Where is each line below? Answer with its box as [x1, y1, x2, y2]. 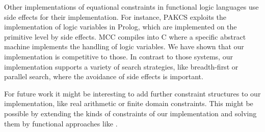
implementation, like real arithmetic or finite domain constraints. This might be [4, 98, 253, 109]
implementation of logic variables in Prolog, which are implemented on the [4, 21, 237, 32]
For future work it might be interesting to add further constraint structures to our [4, 88, 261, 98]
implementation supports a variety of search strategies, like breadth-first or [4, 61, 238, 72]
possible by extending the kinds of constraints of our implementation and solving [4, 108, 257, 118]
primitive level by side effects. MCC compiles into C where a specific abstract [4, 31, 246, 42]
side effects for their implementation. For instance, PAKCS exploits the [4, 11, 226, 22]
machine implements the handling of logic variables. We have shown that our [4, 41, 244, 52]
